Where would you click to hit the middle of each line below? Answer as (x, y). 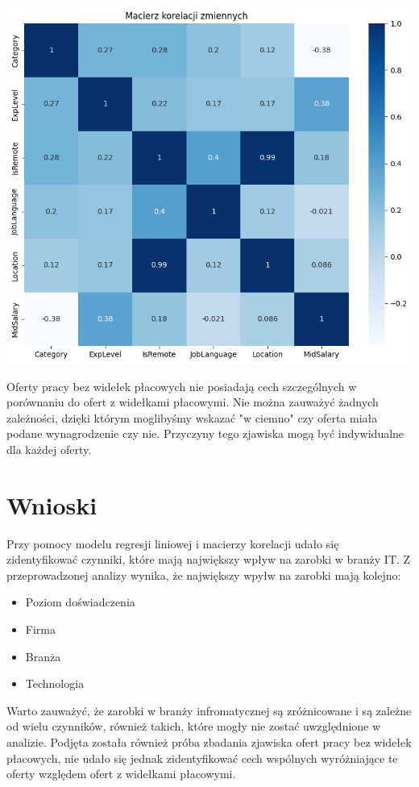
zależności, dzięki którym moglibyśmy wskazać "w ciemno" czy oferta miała (192, 417)
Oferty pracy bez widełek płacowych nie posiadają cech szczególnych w (182, 386)
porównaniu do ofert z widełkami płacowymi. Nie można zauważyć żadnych (193, 402)
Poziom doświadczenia (80, 602)
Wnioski (52, 504)
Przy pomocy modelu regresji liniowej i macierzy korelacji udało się (173, 543)
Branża (43, 656)
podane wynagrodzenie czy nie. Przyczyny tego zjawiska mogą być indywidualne (205, 433)
